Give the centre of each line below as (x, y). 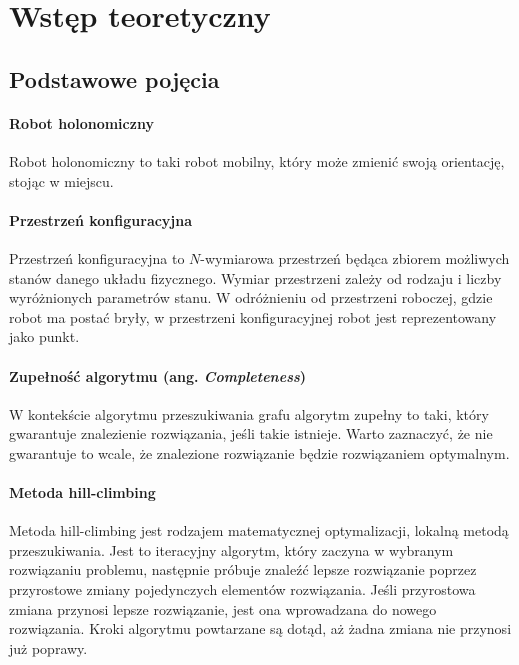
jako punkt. (44, 336)
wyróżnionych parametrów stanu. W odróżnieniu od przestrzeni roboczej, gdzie (251, 297)
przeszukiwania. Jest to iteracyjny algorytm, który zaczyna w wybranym (231, 549)
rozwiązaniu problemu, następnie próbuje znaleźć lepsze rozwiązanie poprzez (243, 569)
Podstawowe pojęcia (114, 78)
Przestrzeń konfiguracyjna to (97, 257)
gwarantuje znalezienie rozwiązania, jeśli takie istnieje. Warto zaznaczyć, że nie (251, 433)
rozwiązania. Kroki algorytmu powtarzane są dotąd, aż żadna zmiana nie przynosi (260, 628)
